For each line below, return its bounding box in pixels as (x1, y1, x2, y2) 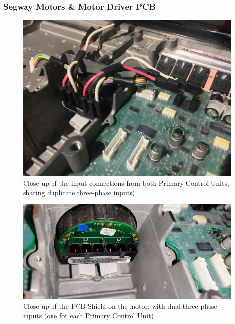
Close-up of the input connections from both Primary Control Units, (23, 177, 229, 188)
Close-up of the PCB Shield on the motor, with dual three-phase (23, 300, 217, 311)
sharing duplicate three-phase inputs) (23, 187, 135, 198)
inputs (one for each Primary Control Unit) (23, 310, 154, 321)
